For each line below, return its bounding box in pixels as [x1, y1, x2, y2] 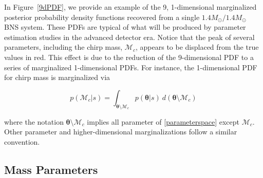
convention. [4, 136, 40, 147]
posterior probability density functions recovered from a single [4, 11, 200, 22]
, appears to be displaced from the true [135, 42, 259, 52]
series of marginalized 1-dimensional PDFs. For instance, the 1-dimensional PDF [4, 62, 257, 72]
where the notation [4, 116, 64, 127]
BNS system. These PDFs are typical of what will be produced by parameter [4, 22, 246, 32]
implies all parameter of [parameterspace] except [87, 116, 239, 127]
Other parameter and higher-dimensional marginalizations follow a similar [4, 126, 237, 137]
